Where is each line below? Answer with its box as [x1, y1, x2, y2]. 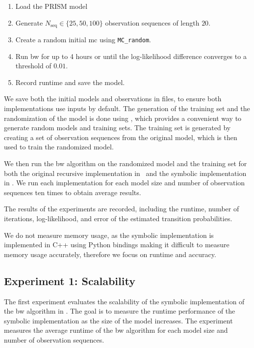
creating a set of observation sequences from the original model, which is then [4, 132, 237, 142]
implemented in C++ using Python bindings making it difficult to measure [4, 239, 229, 250]
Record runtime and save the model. [15, 77, 125, 87]
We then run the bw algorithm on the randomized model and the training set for [4, 158, 247, 169]
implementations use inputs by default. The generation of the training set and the [4, 103, 250, 114]
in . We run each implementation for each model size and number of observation [4, 177, 245, 188]
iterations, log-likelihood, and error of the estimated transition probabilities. [4, 213, 232, 224]
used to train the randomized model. [4, 142, 114, 152]
